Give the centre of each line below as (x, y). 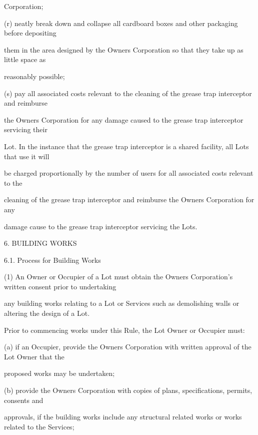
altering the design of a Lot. (47, 313)
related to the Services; (39, 426)
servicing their (26, 129)
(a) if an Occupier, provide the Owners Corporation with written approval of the (128, 347)
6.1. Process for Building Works (52, 260)
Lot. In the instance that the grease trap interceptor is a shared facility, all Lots (126, 146)
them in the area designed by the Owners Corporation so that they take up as (124, 49)
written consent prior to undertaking (60, 286)
